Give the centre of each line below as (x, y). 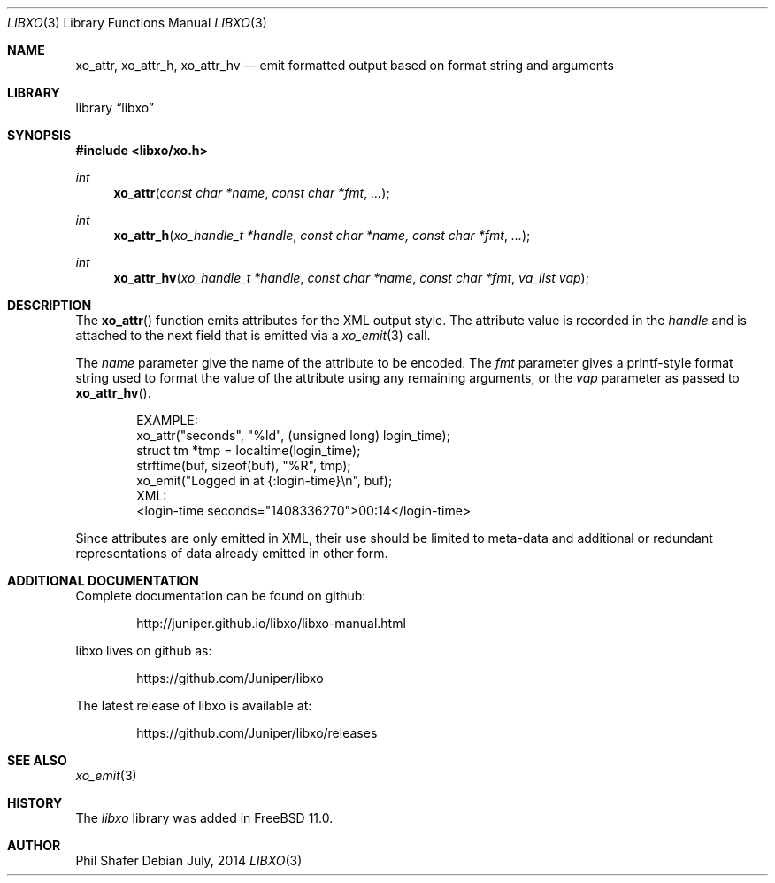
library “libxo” (115, 108)
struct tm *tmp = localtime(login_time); (249, 450)
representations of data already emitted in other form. (232, 553)
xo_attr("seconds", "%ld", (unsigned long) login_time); (293, 435)
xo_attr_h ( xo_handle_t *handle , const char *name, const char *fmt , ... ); (322, 235)
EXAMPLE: (167, 420)
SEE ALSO (37, 760)
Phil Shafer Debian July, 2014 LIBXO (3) (189, 860)
